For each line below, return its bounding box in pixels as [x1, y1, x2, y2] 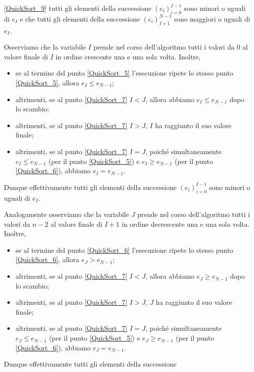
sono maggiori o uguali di [174, 13, 251, 24]
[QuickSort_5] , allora [15, 77, 79, 87]
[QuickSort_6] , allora [15, 254, 79, 265]
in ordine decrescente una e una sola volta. [122, 218, 250, 229]
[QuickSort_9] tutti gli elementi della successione [4, 3, 152, 13]
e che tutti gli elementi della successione [20, 13, 140, 24]
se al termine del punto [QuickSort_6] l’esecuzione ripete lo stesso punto [15, 244, 233, 255]
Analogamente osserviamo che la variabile [4, 209, 129, 219]
